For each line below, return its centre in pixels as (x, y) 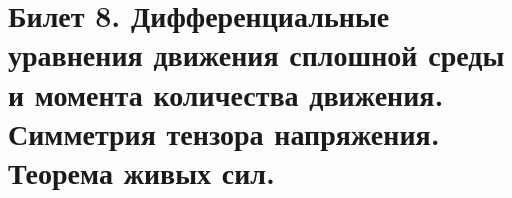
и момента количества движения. (226, 93)
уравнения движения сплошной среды (256, 54)
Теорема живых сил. (141, 171)
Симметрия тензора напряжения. (224, 132)
